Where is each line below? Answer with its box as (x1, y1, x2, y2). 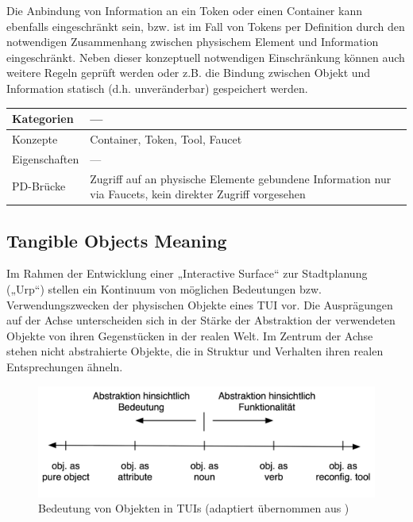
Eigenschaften (12, 150, 79, 167)
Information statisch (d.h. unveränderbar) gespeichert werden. (6, 79, 308, 96)
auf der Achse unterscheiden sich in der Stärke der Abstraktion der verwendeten (6, 312, 396, 328)
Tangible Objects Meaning (6, 228, 227, 252)
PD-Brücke (12, 178, 66, 194)
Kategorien (12, 110, 74, 127)
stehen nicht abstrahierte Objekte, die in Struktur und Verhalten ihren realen (6, 343, 384, 359)
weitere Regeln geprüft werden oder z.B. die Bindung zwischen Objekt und (6, 64, 371, 81)
